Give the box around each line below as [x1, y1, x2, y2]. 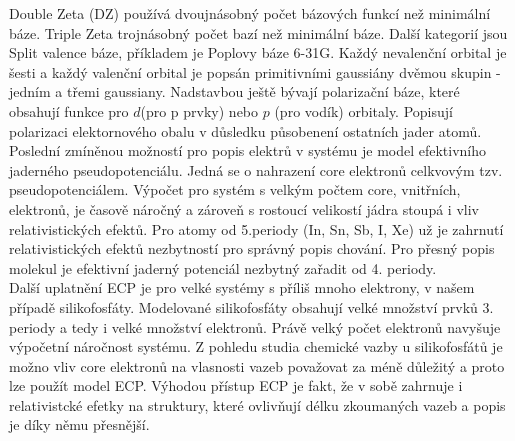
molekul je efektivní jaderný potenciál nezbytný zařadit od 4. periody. [9, 257, 437, 278]
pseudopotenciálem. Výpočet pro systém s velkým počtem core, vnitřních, [9, 179, 461, 200]
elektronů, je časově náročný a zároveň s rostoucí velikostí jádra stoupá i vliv [9, 198, 479, 219]
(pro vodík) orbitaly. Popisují [274, 100, 453, 121]
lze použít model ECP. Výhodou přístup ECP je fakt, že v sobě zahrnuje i [9, 375, 463, 396]
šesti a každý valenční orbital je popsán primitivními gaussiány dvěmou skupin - [9, 61, 501, 82]
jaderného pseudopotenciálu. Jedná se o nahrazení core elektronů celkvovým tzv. [9, 159, 503, 180]
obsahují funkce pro [9, 100, 129, 121]
